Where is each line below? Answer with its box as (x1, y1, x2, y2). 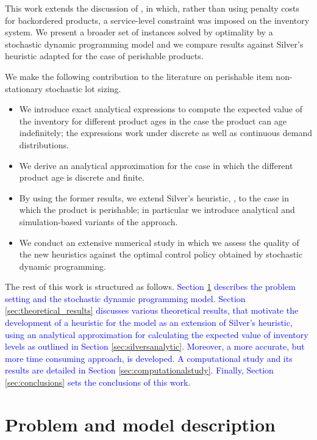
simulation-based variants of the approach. (19, 215, 178, 228)
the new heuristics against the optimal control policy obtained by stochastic (19, 248, 303, 261)
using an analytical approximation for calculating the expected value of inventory (5, 328, 308, 341)
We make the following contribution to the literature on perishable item (5, 70, 273, 82)
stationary (5, 82, 43, 95)
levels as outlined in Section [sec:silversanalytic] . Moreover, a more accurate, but (5, 340, 305, 353)
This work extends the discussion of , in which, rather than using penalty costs (5, 2, 299, 14)
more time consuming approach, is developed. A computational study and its (5, 352, 293, 364)
